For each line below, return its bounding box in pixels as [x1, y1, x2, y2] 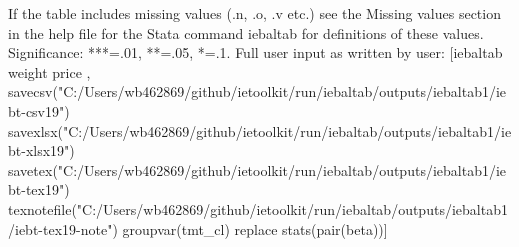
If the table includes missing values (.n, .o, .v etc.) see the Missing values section [8, 3, 501, 23]
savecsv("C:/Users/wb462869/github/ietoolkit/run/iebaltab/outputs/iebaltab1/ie [8, 81, 507, 102]
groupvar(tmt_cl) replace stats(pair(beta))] [122, 218, 388, 239]
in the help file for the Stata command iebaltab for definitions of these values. [8, 22, 484, 43]
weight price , [8, 61, 91, 82]
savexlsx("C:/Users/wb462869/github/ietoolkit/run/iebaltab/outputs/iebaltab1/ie [8, 120, 512, 141]
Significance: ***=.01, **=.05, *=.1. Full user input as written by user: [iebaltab [8, 42, 503, 63]
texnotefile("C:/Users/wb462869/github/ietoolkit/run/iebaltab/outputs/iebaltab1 [8, 198, 508, 219]
